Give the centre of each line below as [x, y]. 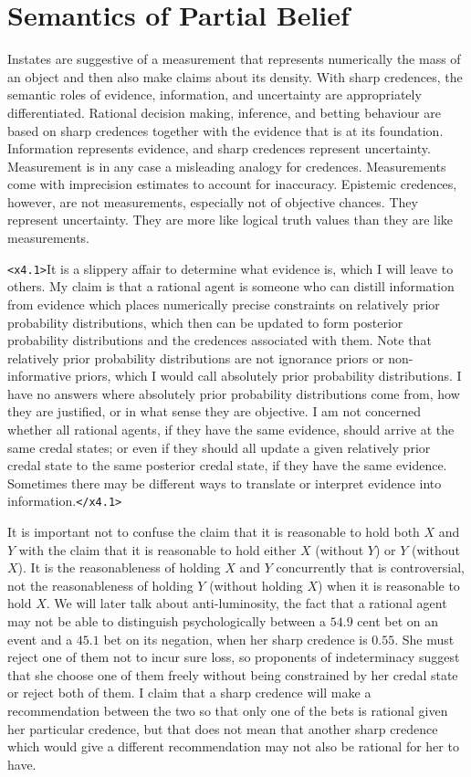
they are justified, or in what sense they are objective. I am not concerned [215, 411]
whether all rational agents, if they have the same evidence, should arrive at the [231, 430]
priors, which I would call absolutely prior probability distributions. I [268, 376]
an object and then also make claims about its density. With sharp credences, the [235, 76]
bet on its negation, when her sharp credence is [235, 639]
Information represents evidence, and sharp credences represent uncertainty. [219, 148]
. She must [424, 639]
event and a [40, 639]
